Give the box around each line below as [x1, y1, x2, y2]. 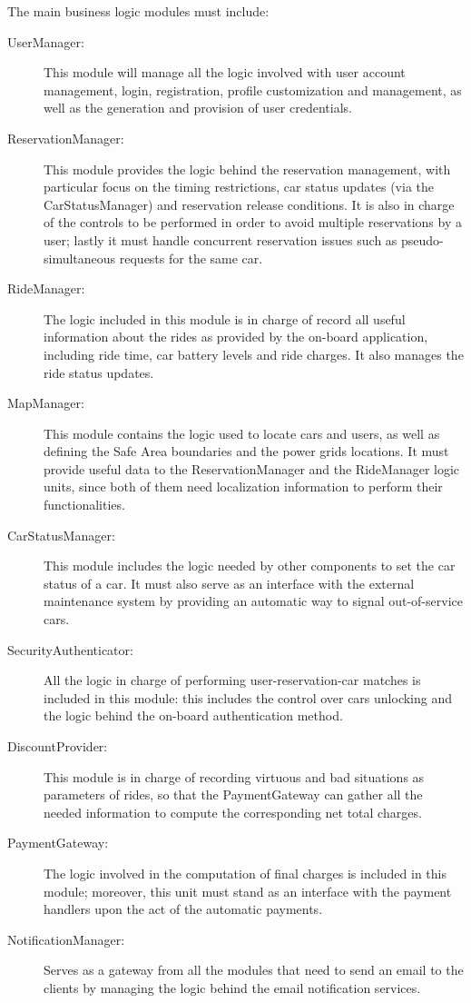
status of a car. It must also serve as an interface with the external [44, 573, 415, 592]
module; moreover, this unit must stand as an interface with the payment [44, 881, 452, 900]
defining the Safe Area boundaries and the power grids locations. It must [44, 442, 449, 461]
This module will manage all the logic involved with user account [44, 63, 406, 82]
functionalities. [44, 495, 125, 514]
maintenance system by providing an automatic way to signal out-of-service [44, 591, 463, 611]
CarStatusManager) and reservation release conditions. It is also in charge [44, 194, 455, 214]
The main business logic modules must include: [7, 2, 270, 20]
